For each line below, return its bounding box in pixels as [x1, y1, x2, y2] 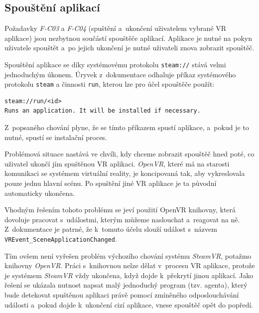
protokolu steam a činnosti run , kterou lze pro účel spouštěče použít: [4, 79, 215, 89]
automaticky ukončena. [4, 187, 75, 198]
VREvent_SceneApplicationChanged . [4, 234, 117, 244]
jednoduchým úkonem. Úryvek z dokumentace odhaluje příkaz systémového [4, 69, 236, 79]
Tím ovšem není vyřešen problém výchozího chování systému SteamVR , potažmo [4, 250, 252, 261]
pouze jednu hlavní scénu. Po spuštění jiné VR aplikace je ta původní [4, 178, 217, 188]
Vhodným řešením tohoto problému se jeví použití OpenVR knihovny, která [4, 204, 236, 215]
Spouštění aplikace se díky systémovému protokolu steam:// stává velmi [4, 59, 226, 69]
